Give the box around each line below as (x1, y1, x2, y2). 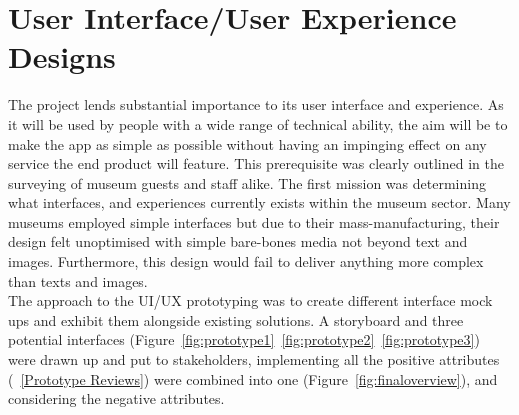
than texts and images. (8, 270, 148, 291)
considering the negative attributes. (8, 388, 225, 409)
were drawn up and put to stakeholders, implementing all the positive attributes (8, 349, 500, 370)
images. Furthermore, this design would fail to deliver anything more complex (8, 251, 484, 272)
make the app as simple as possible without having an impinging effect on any (8, 133, 487, 154)
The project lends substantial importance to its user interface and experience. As (8, 94, 504, 115)
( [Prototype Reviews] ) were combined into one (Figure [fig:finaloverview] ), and (8, 368, 498, 389)
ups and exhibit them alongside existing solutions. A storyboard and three (8, 309, 464, 330)
